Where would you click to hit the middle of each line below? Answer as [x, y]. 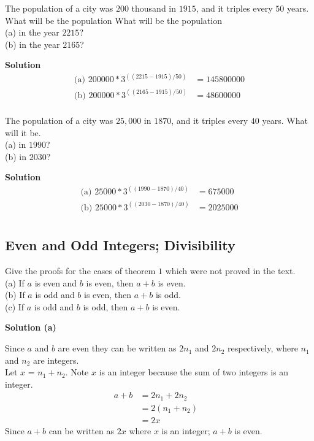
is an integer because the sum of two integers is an [194, 372]
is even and [56, 282]
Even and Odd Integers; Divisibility [120, 245]
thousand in [154, 8]
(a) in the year [32, 32]
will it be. [23, 132]
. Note [77, 372]
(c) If [15, 306]
